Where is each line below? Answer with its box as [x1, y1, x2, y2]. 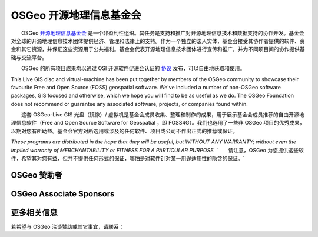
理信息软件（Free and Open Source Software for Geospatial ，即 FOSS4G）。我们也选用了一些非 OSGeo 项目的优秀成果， [11, 119, 305, 126]
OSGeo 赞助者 [11, 170, 63, 180]
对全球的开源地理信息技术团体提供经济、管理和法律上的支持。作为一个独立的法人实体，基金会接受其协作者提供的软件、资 [11, 37, 305, 44]
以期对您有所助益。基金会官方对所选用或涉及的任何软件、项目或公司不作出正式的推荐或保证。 [11, 127, 238, 135]
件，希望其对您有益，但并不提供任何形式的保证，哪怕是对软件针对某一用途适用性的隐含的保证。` [11, 155, 245, 162]
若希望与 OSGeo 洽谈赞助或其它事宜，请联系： [11, 223, 124, 230]
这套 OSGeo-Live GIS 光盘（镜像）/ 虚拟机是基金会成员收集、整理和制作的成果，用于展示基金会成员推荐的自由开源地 [21, 111, 304, 118]
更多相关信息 [11, 208, 58, 218]
